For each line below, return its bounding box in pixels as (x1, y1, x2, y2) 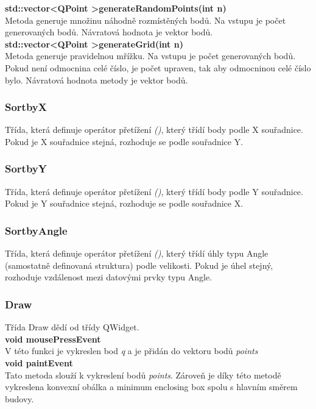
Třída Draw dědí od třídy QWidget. (5, 321, 139, 333)
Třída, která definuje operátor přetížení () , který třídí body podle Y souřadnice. (5, 185, 303, 197)
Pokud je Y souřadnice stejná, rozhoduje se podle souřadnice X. (5, 197, 244, 210)
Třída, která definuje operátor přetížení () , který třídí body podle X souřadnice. (5, 123, 303, 136)
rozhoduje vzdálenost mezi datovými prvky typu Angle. (5, 271, 212, 283)
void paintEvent (5, 356, 73, 369)
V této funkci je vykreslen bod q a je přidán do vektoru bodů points (5, 344, 258, 357)
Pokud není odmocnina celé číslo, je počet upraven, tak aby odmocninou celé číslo (5, 61, 311, 74)
